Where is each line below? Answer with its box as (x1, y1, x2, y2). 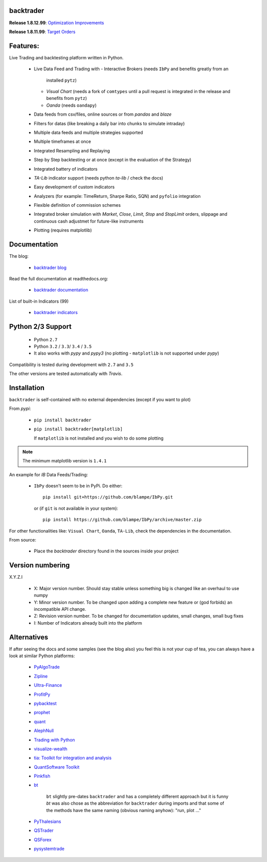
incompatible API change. (34, 606, 87, 612)
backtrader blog (34, 265, 67, 271)
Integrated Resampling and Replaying (34, 147, 110, 153)
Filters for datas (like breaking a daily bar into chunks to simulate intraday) (34, 120, 185, 126)
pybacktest (34, 700, 57, 706)
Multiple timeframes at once (34, 138, 91, 144)
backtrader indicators (34, 310, 78, 316)
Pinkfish (34, 773, 50, 779)
